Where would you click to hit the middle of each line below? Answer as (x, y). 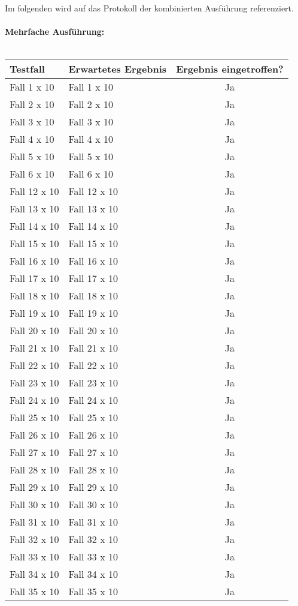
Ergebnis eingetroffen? (230, 69)
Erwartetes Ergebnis (118, 69)
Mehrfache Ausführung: (55, 31)
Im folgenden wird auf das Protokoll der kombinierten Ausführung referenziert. (149, 8)
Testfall (27, 69)
